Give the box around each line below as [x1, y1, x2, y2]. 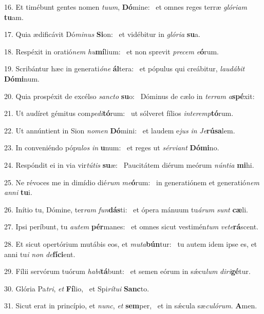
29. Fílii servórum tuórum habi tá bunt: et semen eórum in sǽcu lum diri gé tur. [4, 266, 251, 277]
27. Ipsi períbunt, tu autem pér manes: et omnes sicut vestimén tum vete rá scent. [4, 221, 258, 232]
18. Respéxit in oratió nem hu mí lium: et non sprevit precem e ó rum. [4, 46, 219, 56]
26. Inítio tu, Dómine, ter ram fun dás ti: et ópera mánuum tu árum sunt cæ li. [4, 204, 248, 214]
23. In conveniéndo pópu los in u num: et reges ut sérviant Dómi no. [4, 142, 219, 153]
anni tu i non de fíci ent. [4, 248, 76, 259]
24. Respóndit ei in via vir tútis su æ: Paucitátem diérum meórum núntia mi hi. [4, 159, 254, 170]
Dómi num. [4, 73, 40, 84]
